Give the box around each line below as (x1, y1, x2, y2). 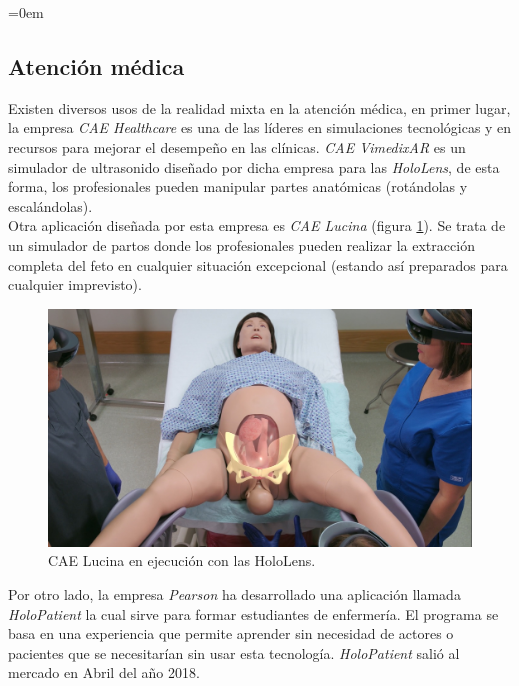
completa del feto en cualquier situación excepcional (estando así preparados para (8, 254, 508, 275)
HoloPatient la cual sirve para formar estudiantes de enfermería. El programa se (8, 603, 499, 624)
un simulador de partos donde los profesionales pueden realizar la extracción (8, 234, 475, 255)
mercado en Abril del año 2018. (8, 662, 200, 683)
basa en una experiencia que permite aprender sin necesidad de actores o (8, 623, 454, 644)
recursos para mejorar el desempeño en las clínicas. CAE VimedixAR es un (8, 136, 466, 157)
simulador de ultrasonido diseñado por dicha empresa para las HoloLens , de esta (8, 156, 500, 177)
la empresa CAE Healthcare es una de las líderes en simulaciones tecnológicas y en (8, 117, 512, 138)
